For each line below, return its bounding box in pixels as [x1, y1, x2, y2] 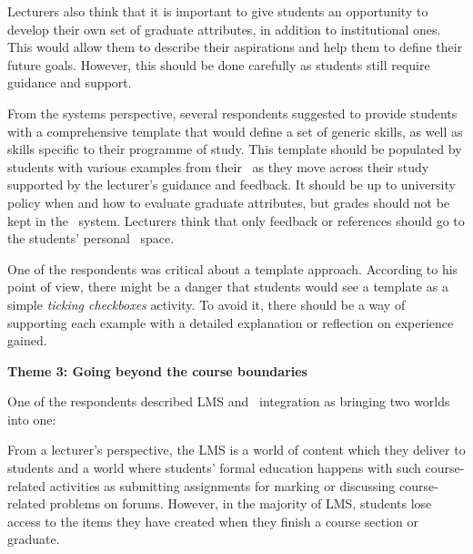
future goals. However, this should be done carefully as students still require [7, 55, 430, 74]
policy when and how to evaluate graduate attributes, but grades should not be [7, 192, 450, 211]
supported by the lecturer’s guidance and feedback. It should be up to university [7, 175, 456, 194]
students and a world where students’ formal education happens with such [7, 458, 421, 477]
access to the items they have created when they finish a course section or [7, 511, 418, 530]
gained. [7, 331, 47, 350]
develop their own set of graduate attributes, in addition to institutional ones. [7, 19, 441, 38]
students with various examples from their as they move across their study [7, 157, 429, 176]
